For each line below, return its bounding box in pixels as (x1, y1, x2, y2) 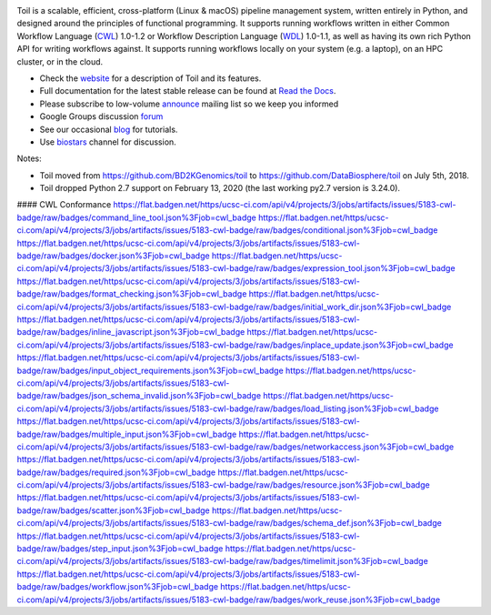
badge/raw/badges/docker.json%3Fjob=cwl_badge (16, 250, 210, 261)
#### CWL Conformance (16, 199, 112, 210)
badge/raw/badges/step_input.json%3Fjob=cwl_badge (16, 543, 224, 554)
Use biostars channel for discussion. (39, 136, 176, 147)
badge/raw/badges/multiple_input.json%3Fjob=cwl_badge (16, 428, 237, 439)
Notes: (16, 153, 42, 164)
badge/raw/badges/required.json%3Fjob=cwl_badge (16, 467, 216, 478)
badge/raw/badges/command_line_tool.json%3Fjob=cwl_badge (16, 212, 256, 223)
